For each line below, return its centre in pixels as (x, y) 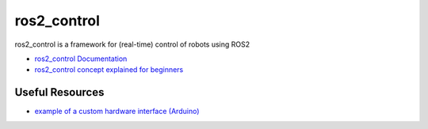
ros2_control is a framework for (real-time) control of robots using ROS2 (132, 44)
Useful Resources (59, 92)
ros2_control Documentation (81, 59)
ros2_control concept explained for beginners (109, 70)
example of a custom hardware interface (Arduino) (117, 112)
